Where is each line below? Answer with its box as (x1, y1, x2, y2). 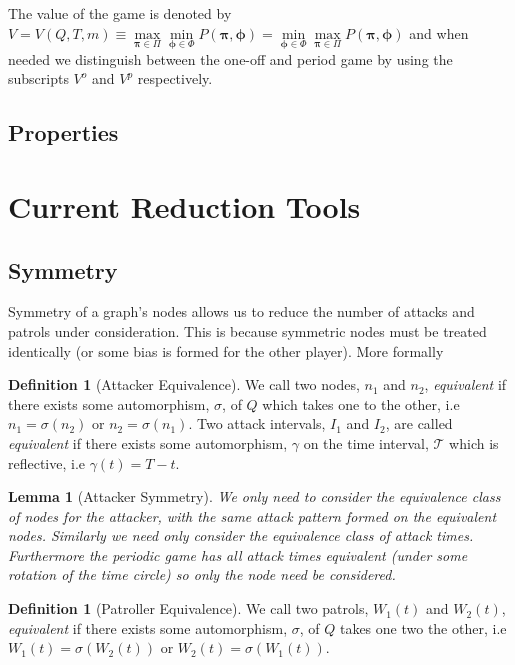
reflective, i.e (8, 452, 86, 473)
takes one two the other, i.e (339, 617, 507, 638)
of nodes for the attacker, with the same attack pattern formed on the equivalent (8, 505, 497, 526)
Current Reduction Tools (8, 185, 361, 226)
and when (409, 22, 469, 43)
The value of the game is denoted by (8, 3, 232, 23)
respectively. (137, 68, 213, 89)
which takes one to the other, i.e (262, 393, 460, 414)
